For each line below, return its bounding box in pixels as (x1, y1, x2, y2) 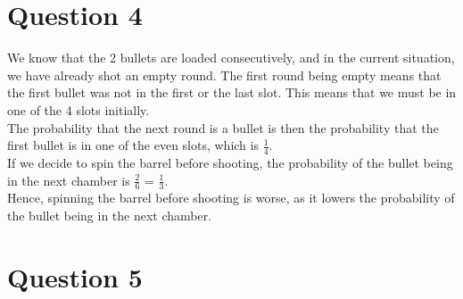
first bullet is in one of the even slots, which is (7, 136, 259, 154)
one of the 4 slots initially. (7, 100, 150, 119)
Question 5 (7, 258, 143, 295)
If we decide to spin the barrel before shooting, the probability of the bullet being (7, 153, 453, 171)
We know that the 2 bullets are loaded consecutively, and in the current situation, (7, 48, 455, 67)
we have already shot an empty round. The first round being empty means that (7, 65, 442, 84)
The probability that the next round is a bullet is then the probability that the (7, 118, 439, 137)
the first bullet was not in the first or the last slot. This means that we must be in (7, 83, 457, 102)
